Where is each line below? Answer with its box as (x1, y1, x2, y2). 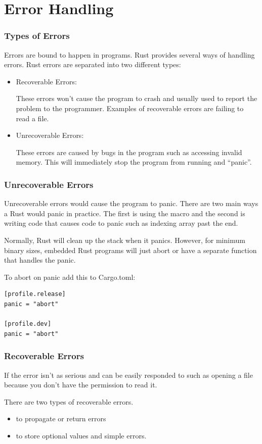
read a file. (16, 113, 49, 123)
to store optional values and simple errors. (16, 430, 147, 440)
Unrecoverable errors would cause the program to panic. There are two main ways (4, 198, 258, 209)
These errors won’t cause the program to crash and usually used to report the (16, 93, 257, 104)
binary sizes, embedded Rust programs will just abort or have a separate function (4, 244, 257, 255)
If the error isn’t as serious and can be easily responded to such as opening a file (4, 369, 253, 380)
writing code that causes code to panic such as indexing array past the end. (4, 218, 238, 228)
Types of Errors (4, 29, 70, 42)
